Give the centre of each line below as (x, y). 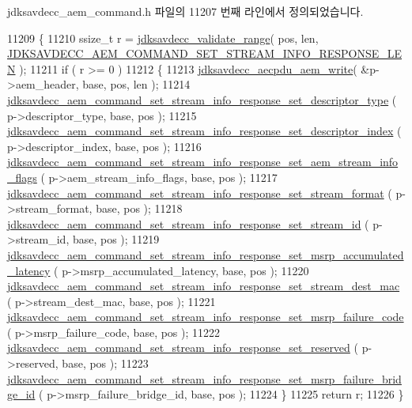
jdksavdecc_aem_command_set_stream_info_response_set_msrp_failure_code (206, 317)
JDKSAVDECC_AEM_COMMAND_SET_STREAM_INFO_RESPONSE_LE (205, 53)
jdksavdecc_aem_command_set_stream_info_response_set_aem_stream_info (203, 162)
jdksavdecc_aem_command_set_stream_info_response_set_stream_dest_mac (204, 286)
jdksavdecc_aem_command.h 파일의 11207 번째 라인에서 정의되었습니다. (185, 11)
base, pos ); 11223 (105, 363)
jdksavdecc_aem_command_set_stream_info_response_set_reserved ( (183, 348)
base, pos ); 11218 (139, 208)
